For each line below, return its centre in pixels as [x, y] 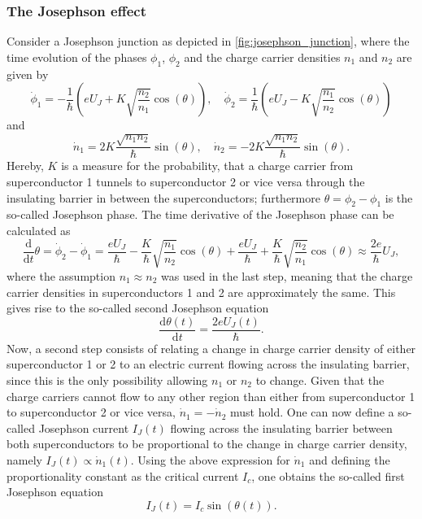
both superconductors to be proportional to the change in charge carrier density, [207, 444]
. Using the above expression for [210, 459]
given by [28, 74]
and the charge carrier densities [262, 57]
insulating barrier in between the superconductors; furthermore [163, 197]
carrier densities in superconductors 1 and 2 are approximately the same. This [201, 292]
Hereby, [25, 166]
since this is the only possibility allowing [107, 379]
